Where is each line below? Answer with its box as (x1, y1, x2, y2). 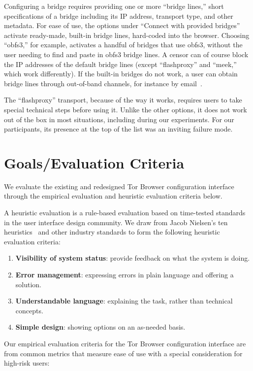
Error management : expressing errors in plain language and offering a (15, 270, 234, 279)
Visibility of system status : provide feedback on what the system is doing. (15, 253, 250, 263)
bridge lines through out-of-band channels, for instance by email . (4, 78, 202, 88)
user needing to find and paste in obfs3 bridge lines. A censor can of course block (4, 49, 249, 59)
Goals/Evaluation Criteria (4, 152, 185, 172)
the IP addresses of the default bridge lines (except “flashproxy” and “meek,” (4, 59, 237, 69)
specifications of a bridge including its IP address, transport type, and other (4, 10, 233, 21)
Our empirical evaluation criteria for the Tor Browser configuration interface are (4, 338, 246, 348)
